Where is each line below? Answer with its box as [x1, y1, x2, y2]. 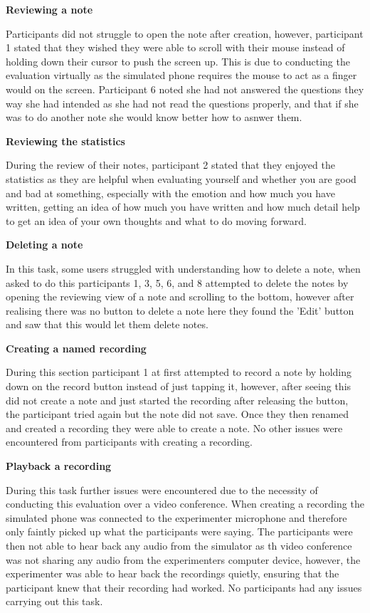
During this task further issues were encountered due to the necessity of [6, 482, 318, 497]
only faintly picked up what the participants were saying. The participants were [6, 524, 353, 539]
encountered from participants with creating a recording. [6, 434, 253, 449]
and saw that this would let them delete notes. [6, 317, 208, 332]
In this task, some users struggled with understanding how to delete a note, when [6, 261, 361, 276]
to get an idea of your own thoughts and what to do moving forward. [6, 213, 307, 228]
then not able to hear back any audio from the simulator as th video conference [6, 538, 352, 552]
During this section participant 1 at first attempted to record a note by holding [6, 365, 351, 379]
